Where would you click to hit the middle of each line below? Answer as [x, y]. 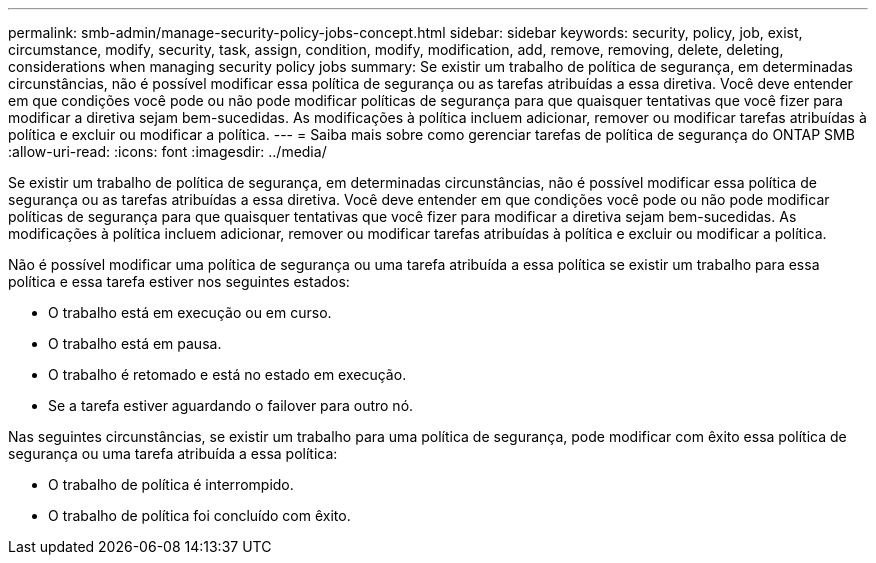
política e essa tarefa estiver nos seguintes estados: [179, 281]
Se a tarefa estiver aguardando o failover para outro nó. [231, 405]
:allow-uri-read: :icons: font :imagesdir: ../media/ [167, 151]
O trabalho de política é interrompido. [171, 484]
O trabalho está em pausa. [135, 343]
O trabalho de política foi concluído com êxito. [199, 515]
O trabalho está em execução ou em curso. [190, 312]
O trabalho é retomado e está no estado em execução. [227, 374]
